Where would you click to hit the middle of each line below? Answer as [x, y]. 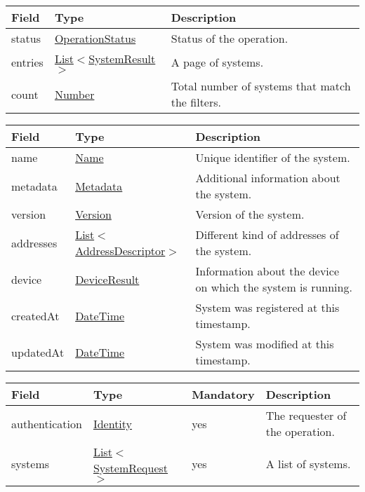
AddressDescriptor [120, 251]
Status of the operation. [230, 38]
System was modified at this [265, 344]
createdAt [35, 315]
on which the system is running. [274, 287]
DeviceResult [107, 279]
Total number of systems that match [261, 86]
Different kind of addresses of [267, 234]
